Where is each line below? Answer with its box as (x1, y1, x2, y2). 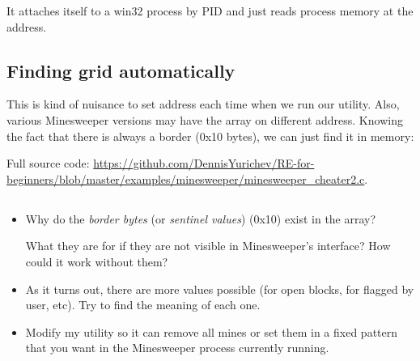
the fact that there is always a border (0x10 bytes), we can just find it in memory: (6, 127, 414, 144)
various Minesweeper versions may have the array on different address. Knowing (6, 111, 403, 128)
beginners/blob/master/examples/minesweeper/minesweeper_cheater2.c (6, 170, 365, 187)
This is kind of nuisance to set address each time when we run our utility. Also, (6, 96, 400, 113)
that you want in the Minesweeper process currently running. (25, 339, 329, 356)
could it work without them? (25, 253, 168, 270)
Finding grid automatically (6, 57, 235, 83)
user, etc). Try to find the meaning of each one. (25, 296, 261, 313)
